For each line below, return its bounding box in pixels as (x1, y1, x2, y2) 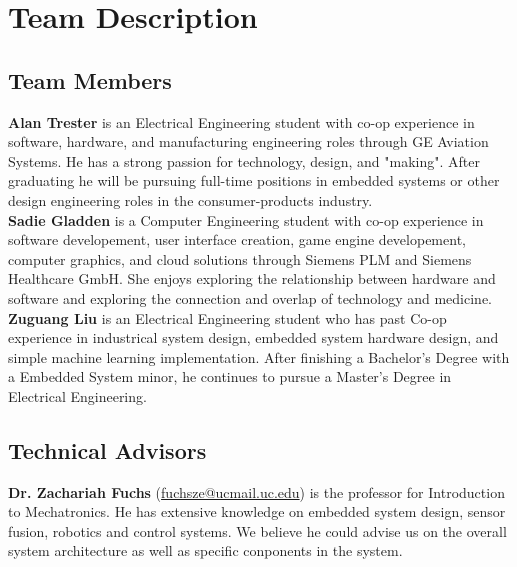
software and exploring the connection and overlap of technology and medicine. (8, 287, 492, 308)
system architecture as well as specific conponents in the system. (8, 540, 403, 561)
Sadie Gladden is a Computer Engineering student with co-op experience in (8, 209, 484, 230)
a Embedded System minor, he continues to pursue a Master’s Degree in (8, 366, 452, 387)
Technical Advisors (8, 434, 207, 465)
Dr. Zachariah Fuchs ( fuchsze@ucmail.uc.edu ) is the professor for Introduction (8, 481, 505, 502)
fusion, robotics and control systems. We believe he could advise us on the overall (8, 520, 507, 541)
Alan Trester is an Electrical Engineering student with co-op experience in (8, 111, 475, 132)
